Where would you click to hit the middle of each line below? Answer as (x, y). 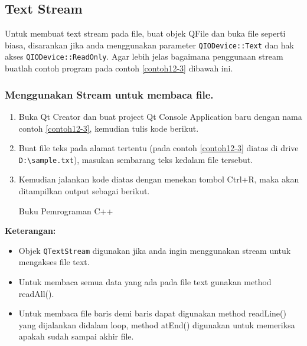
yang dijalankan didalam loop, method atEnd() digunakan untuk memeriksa (157, 324)
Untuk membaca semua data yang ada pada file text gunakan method (145, 281)
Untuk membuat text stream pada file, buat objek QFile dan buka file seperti (145, 33)
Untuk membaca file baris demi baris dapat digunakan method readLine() (152, 313)
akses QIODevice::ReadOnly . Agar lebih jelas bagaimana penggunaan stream (144, 56)
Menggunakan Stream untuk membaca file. (109, 94)
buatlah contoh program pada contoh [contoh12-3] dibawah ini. (119, 68)
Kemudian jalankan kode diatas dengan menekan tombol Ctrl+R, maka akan (159, 179)
